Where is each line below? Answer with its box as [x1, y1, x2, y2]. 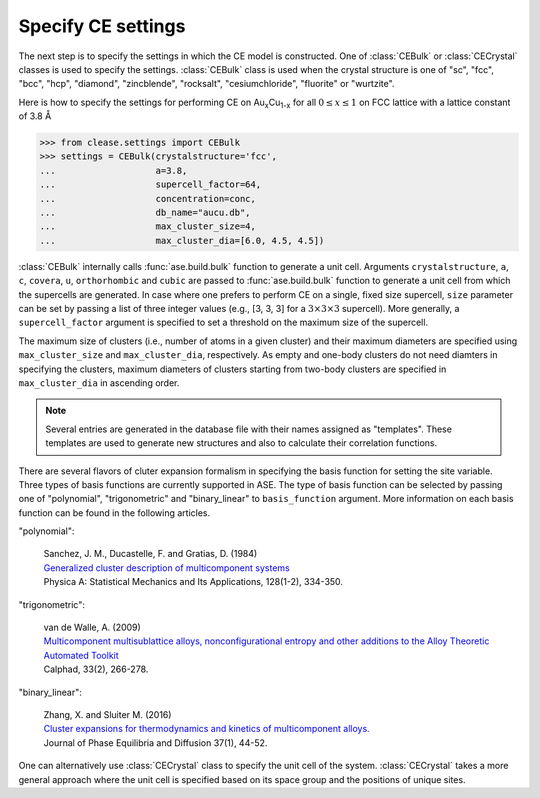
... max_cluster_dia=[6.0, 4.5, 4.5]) [39, 235, 325, 246]
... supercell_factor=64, [39, 179, 262, 190]
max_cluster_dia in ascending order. [18, 376, 180, 389]
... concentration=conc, [39, 193, 257, 204]
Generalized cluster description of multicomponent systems [43, 561, 290, 574]
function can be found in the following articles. [18, 506, 210, 519]
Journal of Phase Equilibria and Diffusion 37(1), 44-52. [43, 736, 268, 749]
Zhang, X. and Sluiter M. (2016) [43, 708, 172, 720]
